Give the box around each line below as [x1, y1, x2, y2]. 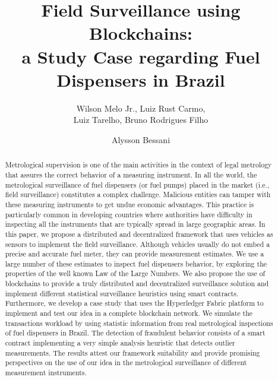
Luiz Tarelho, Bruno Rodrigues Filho [73, 113, 208, 126]
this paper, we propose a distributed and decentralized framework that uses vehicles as [5, 229, 273, 239]
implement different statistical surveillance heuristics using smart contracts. [5, 288, 239, 298]
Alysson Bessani [111, 133, 170, 145]
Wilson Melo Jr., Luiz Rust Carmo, [76, 102, 206, 114]
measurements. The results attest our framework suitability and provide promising [5, 347, 260, 357]
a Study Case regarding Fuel [21, 44, 260, 68]
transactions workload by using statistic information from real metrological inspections [5, 318, 273, 328]
